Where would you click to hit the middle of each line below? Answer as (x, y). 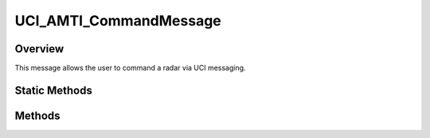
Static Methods (54, 90)
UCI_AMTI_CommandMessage (118, 21)
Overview (39, 49)
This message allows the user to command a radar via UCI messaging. (130, 68)
